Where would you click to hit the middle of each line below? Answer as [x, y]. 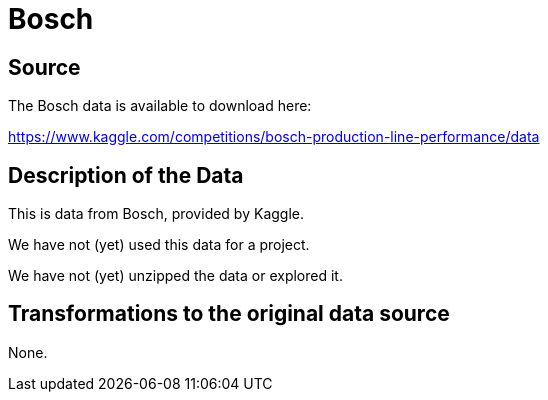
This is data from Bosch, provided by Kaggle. [156, 214]
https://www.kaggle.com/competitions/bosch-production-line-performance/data [274, 137]
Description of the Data [126, 175]
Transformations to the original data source [229, 314]
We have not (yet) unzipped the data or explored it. [175, 276]
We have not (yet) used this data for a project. [159, 245]
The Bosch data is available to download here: [160, 106]
